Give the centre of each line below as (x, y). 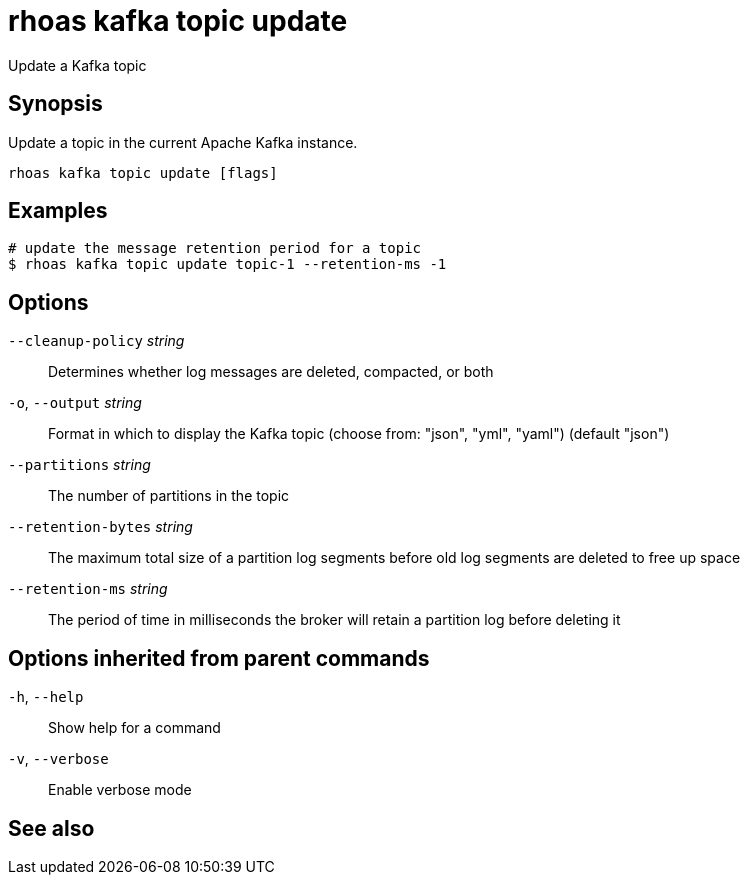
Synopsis (55, 104)
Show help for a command (134, 728)
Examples (58, 211)
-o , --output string (75, 403)
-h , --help (46, 697)
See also (51, 828)
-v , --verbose (58, 759)
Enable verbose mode (120, 790)
